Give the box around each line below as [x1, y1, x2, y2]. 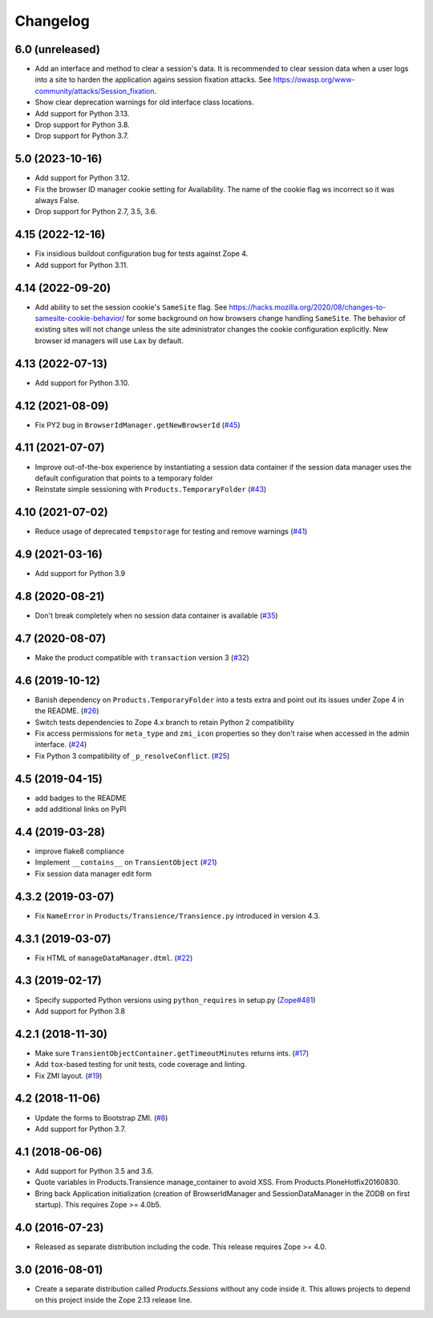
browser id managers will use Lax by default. [34, 335, 184, 345]
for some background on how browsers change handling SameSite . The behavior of [126, 314, 406, 323]
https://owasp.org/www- [273, 75, 356, 84]
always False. [34, 196, 80, 205]
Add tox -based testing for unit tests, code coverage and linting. [34, 1060, 247, 1069]
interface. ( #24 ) [34, 740, 87, 749]
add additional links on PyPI [34, 805, 127, 814]
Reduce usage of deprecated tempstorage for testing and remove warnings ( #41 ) [34, 526, 308, 537]
